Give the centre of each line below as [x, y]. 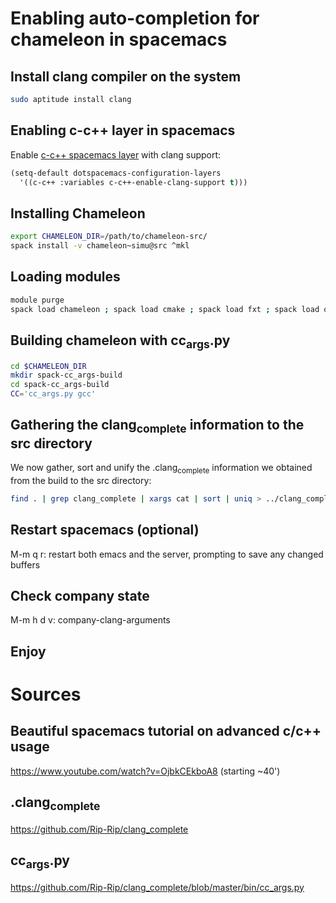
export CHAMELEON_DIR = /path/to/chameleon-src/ [109, 237]
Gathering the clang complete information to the [157, 426]
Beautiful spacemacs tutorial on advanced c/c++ [166, 731]
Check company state [80, 595]
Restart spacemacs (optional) [105, 530]
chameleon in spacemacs [119, 39]
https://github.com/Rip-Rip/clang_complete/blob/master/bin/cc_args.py [157, 887]
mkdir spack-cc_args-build [66, 375]
